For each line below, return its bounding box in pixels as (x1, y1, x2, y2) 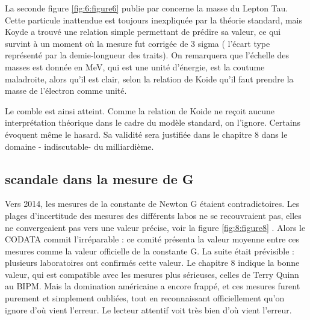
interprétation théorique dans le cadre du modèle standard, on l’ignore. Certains (5, 116, 300, 129)
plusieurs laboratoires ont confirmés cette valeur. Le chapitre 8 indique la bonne (5, 256, 300, 269)
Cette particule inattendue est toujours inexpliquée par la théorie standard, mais (5, 13, 303, 26)
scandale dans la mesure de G (5, 169, 194, 188)
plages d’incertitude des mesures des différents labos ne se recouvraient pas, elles (5, 209, 302, 221)
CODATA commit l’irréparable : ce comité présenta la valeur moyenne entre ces (5, 233, 299, 245)
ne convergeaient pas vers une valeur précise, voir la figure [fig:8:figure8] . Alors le (5, 221, 306, 233)
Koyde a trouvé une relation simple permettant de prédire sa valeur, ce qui (5, 25, 281, 38)
